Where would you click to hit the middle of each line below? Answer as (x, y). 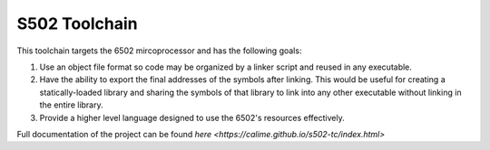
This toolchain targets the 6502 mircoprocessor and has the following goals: (159, 51)
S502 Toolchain (77, 23)
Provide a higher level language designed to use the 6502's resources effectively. (192, 117)
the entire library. (71, 105)
